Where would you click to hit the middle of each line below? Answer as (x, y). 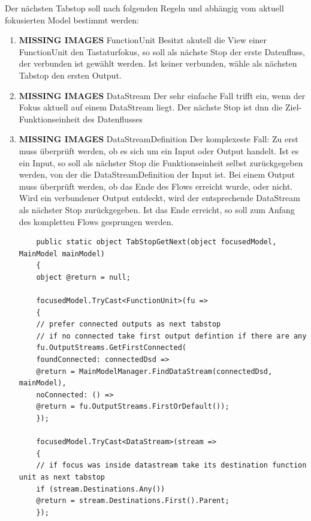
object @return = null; (83, 277)
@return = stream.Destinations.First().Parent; (133, 501)
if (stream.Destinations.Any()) (101, 489)
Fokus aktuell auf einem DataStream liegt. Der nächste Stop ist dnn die (151, 107)
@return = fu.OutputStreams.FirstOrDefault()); (133, 407)
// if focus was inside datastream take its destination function (171, 465)
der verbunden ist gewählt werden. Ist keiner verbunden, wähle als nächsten (158, 63)
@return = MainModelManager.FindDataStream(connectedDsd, (154, 371)
